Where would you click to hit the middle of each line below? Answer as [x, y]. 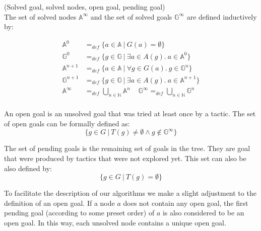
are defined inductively [222, 16]
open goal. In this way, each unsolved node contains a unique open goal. [115, 223]
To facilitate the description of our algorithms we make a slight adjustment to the [130, 193]
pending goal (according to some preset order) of [79, 213]
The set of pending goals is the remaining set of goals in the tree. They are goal [127, 148]
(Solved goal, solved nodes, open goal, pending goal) [85, 7]
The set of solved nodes [40, 16]
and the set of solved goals [131, 16]
